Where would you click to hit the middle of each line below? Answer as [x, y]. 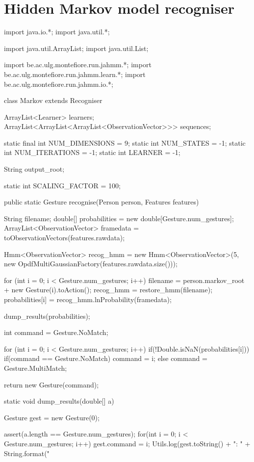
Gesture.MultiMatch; [36, 368]
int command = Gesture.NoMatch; [56, 332]
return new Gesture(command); [51, 384]
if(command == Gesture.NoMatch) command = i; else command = [106, 358]
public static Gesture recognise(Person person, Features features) [102, 202]
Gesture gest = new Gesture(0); [52, 417]
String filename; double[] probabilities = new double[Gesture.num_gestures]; [119, 218]
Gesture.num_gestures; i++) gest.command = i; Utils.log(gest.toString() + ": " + [127, 443]
